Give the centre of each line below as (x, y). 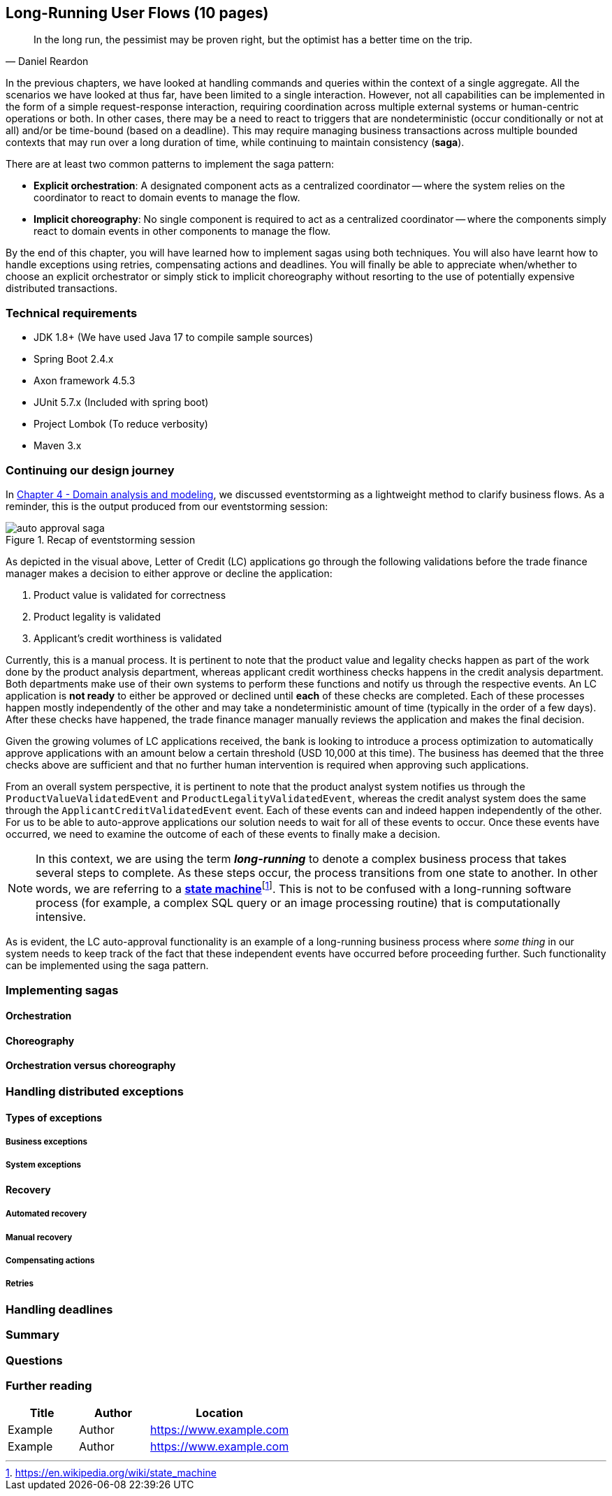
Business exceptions (46, 1142)
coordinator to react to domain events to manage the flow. (167, 198)
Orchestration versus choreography (91, 1066)
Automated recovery (46, 1214)
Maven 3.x (58, 446)
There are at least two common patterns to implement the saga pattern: (170, 164)
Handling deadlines (59, 1309)
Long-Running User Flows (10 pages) (137, 13)
